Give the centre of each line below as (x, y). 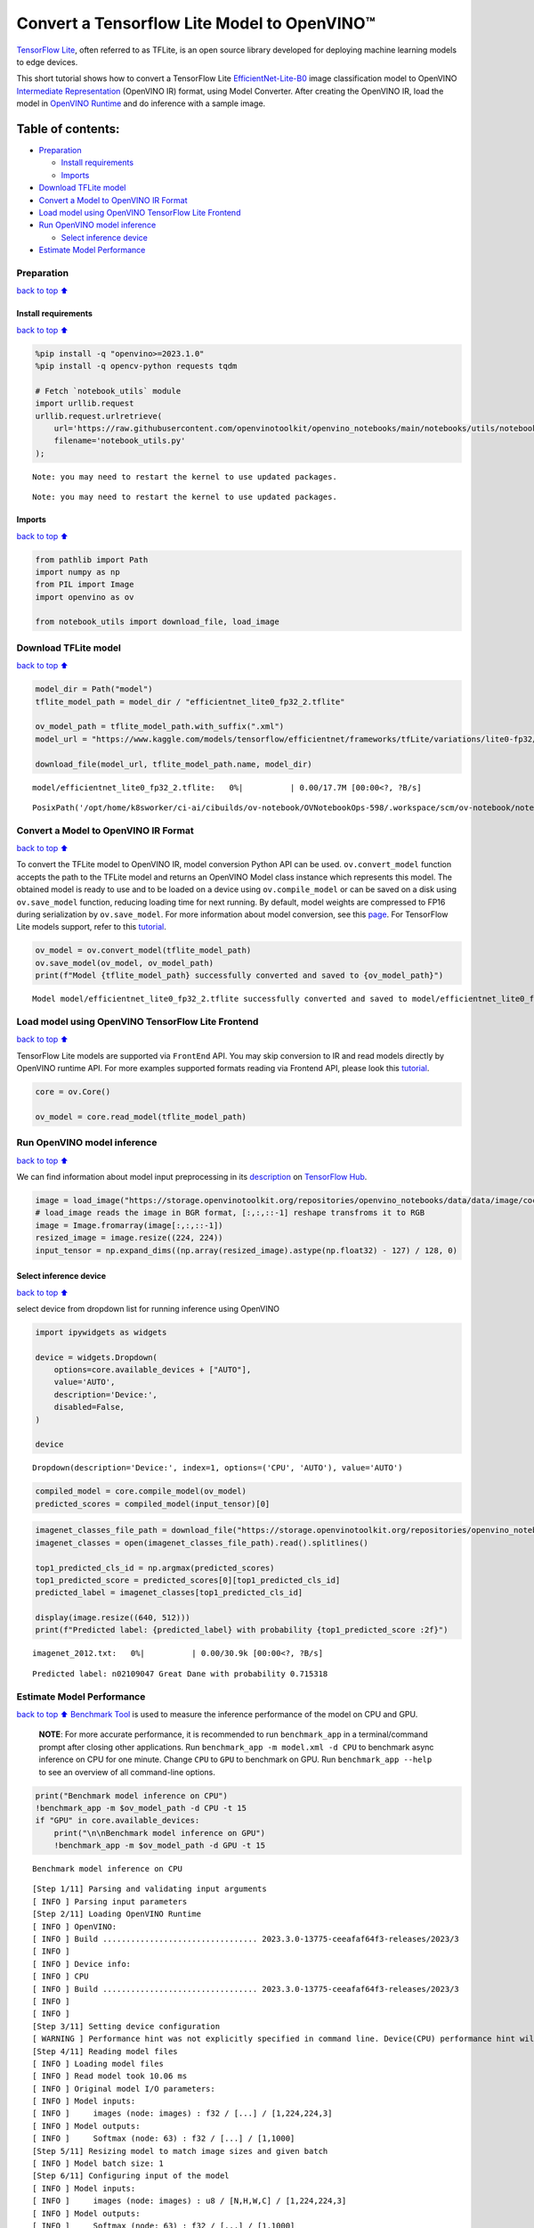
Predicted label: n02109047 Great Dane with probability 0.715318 (180, 1674)
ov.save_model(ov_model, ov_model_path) (124, 963)
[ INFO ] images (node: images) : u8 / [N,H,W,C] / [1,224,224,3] (190, 2201)
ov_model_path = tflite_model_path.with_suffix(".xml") (160, 727)
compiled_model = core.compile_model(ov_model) (141, 1491)
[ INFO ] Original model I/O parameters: (124, 2089)
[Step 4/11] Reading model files (105, 2051)
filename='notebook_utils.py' (120, 441)
